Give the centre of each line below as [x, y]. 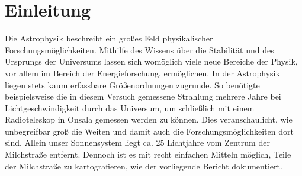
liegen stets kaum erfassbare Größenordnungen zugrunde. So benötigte [132, 84]
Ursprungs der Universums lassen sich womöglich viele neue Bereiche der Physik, [151, 61]
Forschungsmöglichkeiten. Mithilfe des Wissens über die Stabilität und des [139, 49]
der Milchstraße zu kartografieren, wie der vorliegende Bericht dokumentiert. [144, 166]
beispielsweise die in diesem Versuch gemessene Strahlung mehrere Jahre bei [143, 96]
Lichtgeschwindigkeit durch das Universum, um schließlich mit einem [130, 108]
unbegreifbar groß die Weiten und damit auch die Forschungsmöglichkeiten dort [149, 131]
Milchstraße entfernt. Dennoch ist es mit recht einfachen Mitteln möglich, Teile [148, 154]
